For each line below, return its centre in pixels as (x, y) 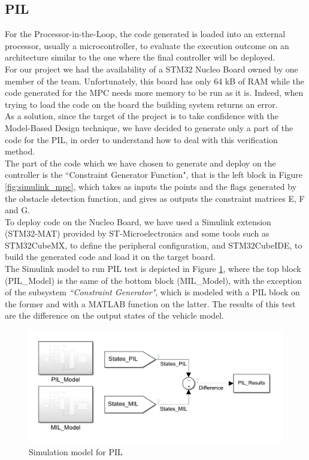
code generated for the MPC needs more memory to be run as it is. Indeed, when (154, 93)
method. (20, 151)
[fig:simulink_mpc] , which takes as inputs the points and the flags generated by (151, 186)
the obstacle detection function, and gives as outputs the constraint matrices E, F (155, 198)
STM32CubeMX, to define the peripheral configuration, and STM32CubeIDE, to (154, 245)
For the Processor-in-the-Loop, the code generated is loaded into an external (145, 34)
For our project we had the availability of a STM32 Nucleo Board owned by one (152, 69)
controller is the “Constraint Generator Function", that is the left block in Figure (154, 175)
